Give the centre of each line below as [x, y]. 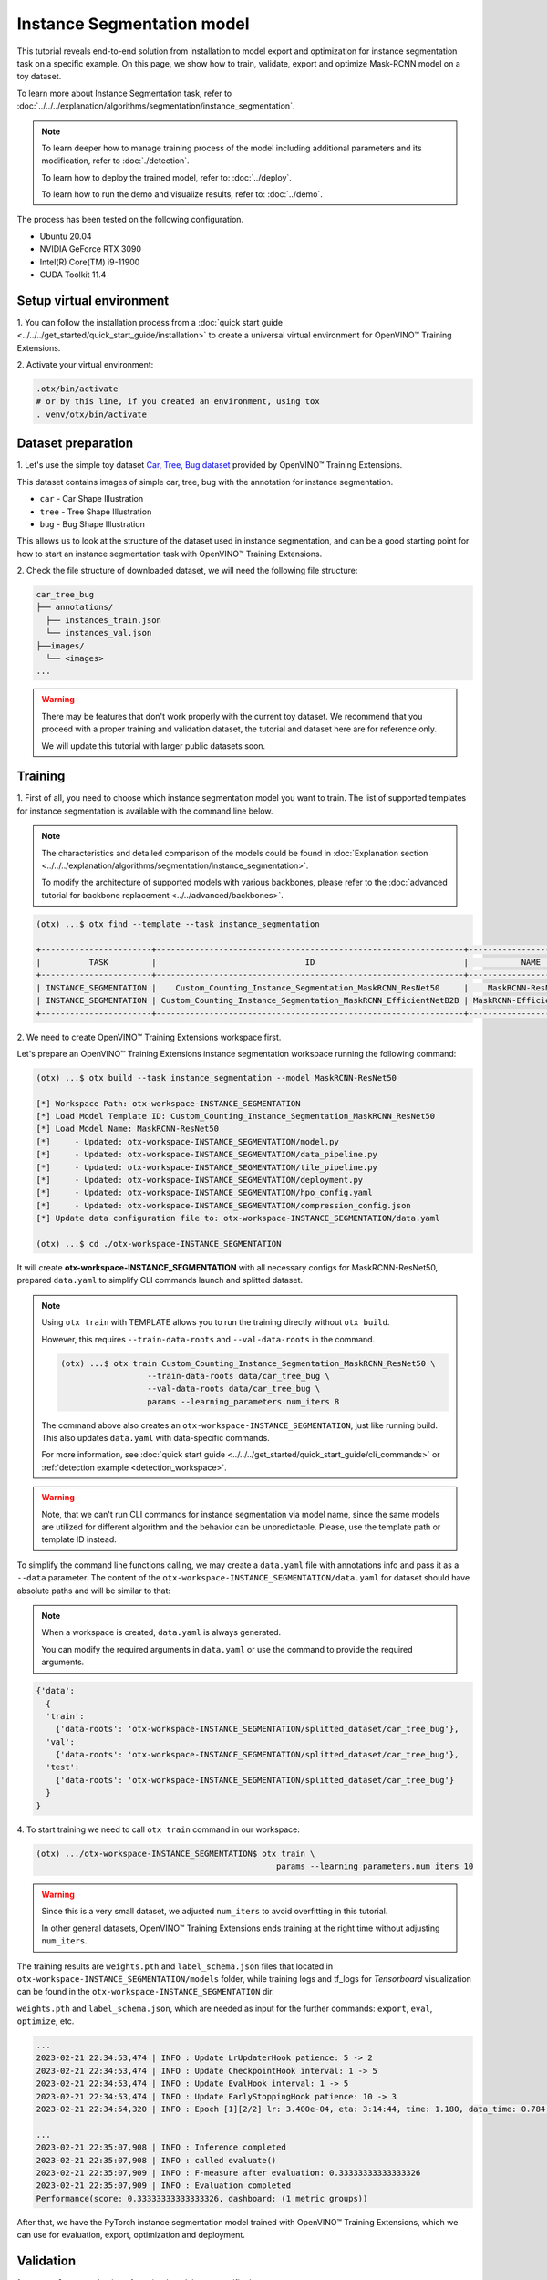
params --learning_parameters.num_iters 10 [375, 1866]
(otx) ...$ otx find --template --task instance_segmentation [178, 924]
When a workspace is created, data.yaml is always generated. [161, 1632]
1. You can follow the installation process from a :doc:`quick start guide [150, 322]
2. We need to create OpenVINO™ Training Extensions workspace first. [149, 1037]
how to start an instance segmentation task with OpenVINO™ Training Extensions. [170, 554]
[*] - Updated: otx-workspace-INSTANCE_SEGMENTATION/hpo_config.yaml [204, 1193]
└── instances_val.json [99, 633]
